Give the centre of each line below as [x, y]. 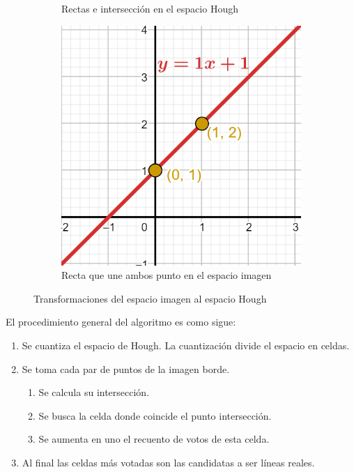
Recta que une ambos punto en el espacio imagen [167, 275]
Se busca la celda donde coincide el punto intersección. [155, 415]
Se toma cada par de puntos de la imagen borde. [126, 368]
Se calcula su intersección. [94, 392]
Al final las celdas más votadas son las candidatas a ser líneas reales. [168, 462]
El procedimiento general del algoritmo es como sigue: [121, 322]
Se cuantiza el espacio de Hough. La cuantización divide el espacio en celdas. [186, 345]
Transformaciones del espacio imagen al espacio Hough [150, 298]
